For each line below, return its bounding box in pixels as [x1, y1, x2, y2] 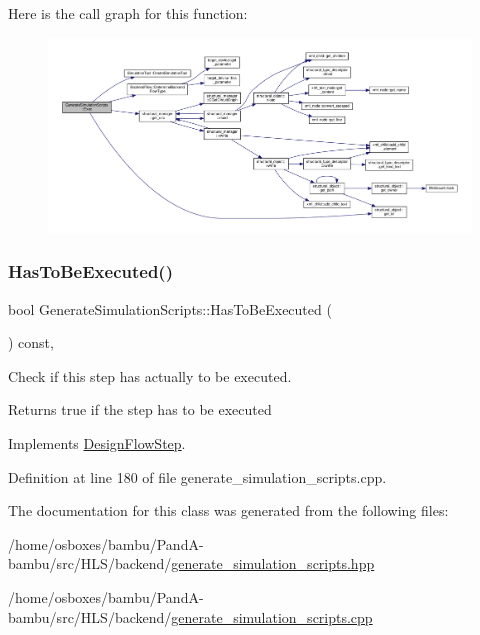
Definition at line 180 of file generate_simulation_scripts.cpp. [8, 466, 387, 487]
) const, [8, 332, 54, 353]
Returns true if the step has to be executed [8, 399, 272, 420]
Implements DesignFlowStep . [8, 432, 186, 453]
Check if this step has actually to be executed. [8, 365, 292, 386]
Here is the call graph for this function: [8, 3, 248, 23]
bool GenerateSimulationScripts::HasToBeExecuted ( [8, 298, 332, 319]
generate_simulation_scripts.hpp [171, 553, 375, 574]
